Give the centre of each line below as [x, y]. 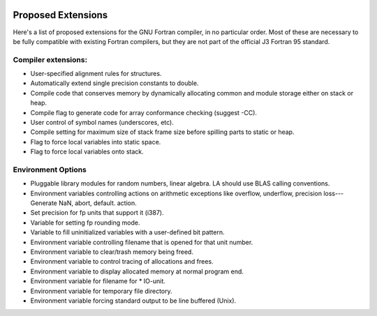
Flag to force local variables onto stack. [87, 152]
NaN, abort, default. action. [98, 203]
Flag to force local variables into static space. [96, 142]
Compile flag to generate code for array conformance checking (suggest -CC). [144, 112]
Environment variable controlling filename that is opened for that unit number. [142, 242]
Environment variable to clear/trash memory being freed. [112, 252]
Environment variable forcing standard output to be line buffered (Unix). [133, 301]
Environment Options [50, 170]
